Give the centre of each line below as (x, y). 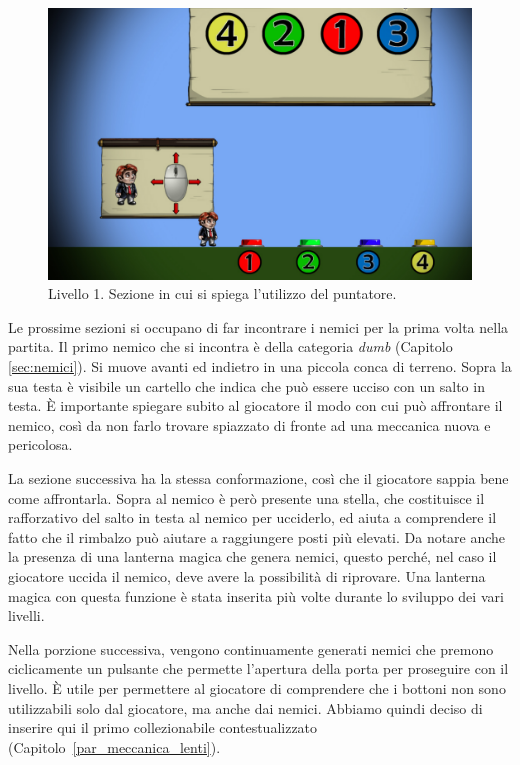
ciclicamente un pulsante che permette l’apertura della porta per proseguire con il (258, 668)
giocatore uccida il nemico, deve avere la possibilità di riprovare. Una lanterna (247, 575)
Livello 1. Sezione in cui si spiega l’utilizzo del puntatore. (222, 293)
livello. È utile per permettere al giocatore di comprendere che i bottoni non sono (257, 687)
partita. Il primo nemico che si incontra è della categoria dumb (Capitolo (230, 346)
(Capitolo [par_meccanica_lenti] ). (114, 746)
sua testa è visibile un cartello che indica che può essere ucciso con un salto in (246, 385)
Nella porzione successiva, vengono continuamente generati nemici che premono (251, 648)
